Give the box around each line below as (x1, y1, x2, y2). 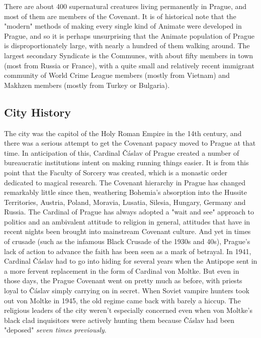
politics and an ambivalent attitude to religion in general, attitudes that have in (4, 216, 250, 227)
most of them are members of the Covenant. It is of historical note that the (4, 11, 236, 21)
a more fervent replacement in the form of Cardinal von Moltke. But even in (4, 265, 239, 276)
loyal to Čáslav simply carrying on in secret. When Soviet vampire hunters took (4, 285, 249, 296)
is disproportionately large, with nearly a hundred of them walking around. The (4, 40, 250, 51)
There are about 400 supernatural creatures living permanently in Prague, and (4, 1, 247, 11)
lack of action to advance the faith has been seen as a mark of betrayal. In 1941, (4, 246, 251, 256)
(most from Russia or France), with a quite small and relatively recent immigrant (4, 60, 254, 70)
